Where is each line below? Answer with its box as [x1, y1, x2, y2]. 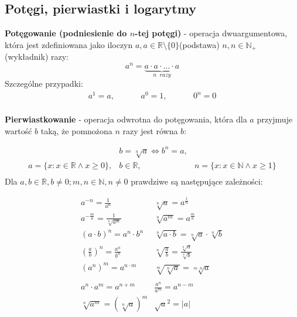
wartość [5, 124, 32, 137]
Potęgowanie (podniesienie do [5, 27, 127, 39]
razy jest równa [122, 124, 178, 137]
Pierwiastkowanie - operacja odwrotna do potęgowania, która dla [5, 113, 247, 125]
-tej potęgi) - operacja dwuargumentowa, [135, 27, 288, 39]
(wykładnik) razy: [5, 50, 69, 63]
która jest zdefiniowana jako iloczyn [5, 38, 133, 50]
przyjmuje [257, 113, 293, 125]
